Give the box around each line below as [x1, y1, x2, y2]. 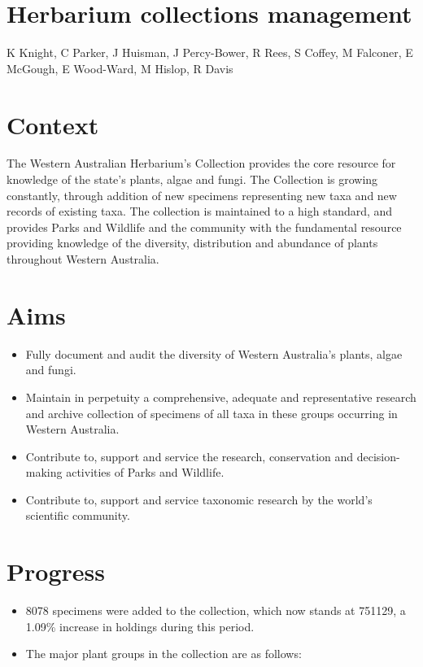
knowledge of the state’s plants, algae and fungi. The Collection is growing [7, 171, 378, 188]
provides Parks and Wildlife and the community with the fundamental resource [7, 218, 402, 235]
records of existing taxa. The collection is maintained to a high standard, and [7, 203, 393, 220]
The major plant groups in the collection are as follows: [25, 645, 302, 662]
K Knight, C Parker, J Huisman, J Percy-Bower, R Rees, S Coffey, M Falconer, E [7, 44, 413, 61]
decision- [356, 447, 400, 464]
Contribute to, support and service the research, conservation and [25, 447, 354, 464]
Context [7, 107, 99, 141]
